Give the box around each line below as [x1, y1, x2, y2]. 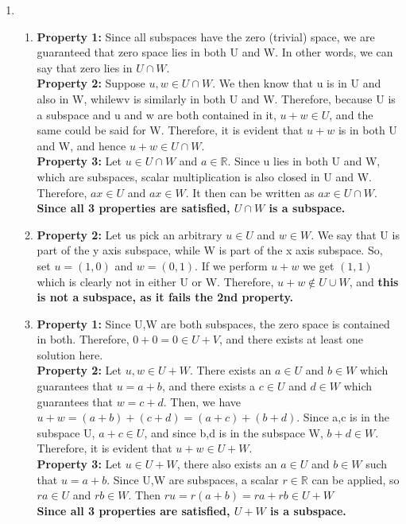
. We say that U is [311, 226, 400, 243]
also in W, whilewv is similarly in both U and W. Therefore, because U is [37, 90, 396, 107]
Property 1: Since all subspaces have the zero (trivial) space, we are [37, 28, 375, 45]
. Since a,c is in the [296, 409, 389, 425]
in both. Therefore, [37, 331, 130, 347]
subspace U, [37, 424, 95, 441]
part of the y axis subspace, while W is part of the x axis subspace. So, [37, 242, 383, 258]
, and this [349, 273, 399, 289]
